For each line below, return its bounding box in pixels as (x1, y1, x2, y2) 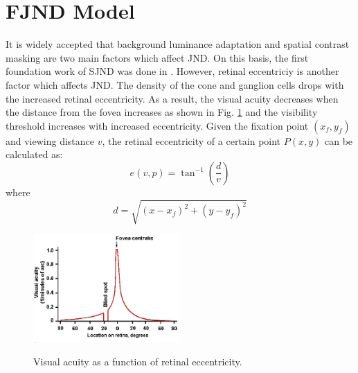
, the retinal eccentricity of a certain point (102, 133, 281, 148)
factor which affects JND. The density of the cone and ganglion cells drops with (6, 77, 344, 92)
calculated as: (6, 147, 63, 162)
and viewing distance (6, 133, 95, 148)
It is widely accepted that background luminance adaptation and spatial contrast (6, 37, 350, 51)
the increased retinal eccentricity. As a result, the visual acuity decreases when (6, 91, 339, 105)
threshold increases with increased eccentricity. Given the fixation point (6, 118, 309, 132)
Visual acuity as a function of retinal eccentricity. (33, 354, 242, 369)
